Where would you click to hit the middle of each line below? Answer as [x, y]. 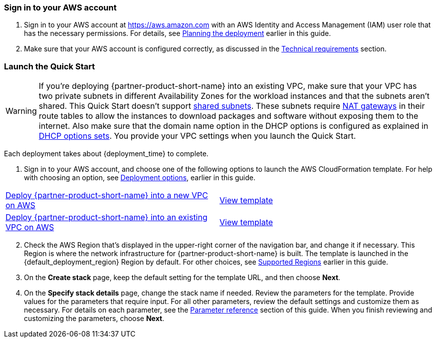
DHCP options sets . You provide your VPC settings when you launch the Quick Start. [197, 136]
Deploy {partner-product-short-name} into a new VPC [107, 195]
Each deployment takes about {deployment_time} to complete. [106, 154]
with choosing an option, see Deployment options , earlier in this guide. [140, 178]
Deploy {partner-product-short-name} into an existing [107, 217]
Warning [21, 111]
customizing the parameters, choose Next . [94, 319]
